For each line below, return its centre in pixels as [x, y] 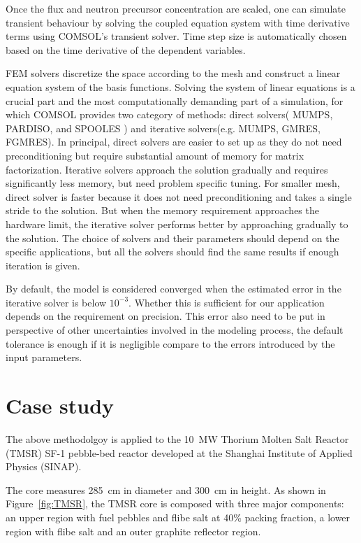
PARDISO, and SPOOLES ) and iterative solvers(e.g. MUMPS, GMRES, [163, 128]
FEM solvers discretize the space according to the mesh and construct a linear [173, 73]
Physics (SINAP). [44, 466]
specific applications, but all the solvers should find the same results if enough [172, 252]
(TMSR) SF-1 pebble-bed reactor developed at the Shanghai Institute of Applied [179, 452]
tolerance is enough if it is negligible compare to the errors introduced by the [170, 343]
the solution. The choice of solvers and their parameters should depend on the [172, 238]
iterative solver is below [56, 302]
